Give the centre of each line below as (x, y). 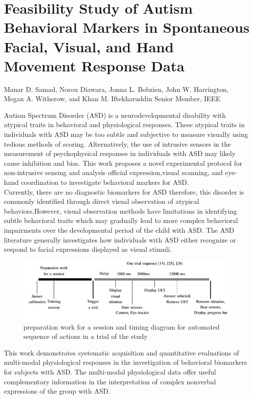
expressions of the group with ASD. (57, 391)
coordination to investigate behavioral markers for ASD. (105, 182)
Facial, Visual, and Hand (89, 46)
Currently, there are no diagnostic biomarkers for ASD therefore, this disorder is (124, 191)
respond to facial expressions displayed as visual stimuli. (88, 249)
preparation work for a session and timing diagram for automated (122, 326)
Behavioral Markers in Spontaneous (127, 27)
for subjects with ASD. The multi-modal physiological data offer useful (110, 371)
